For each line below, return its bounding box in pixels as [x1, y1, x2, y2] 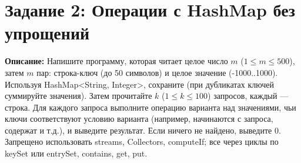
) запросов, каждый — [208, 89, 289, 102]
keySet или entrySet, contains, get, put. [5, 147, 148, 159]
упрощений [5, 21, 90, 45]
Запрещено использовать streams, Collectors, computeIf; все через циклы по [5, 135, 279, 148]
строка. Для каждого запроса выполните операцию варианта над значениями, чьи [5, 101, 296, 113]
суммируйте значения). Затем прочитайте [5, 89, 152, 102]
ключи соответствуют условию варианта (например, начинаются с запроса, [5, 112, 273, 125]
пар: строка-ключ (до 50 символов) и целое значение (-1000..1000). [36, 66, 278, 78]
